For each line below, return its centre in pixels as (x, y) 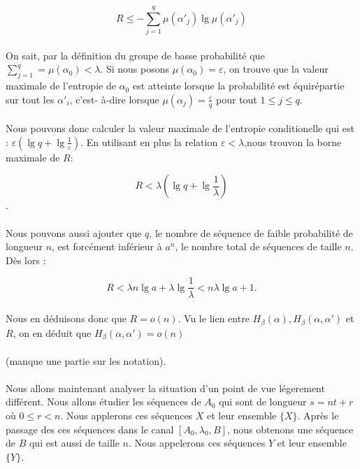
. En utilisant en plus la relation (149, 142)
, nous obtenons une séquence (290, 429)
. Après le (318, 415)
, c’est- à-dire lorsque (114, 99)
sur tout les (30, 99)
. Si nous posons (135, 69)
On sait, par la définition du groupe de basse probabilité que (135, 55)
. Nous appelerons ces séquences (197, 443)
